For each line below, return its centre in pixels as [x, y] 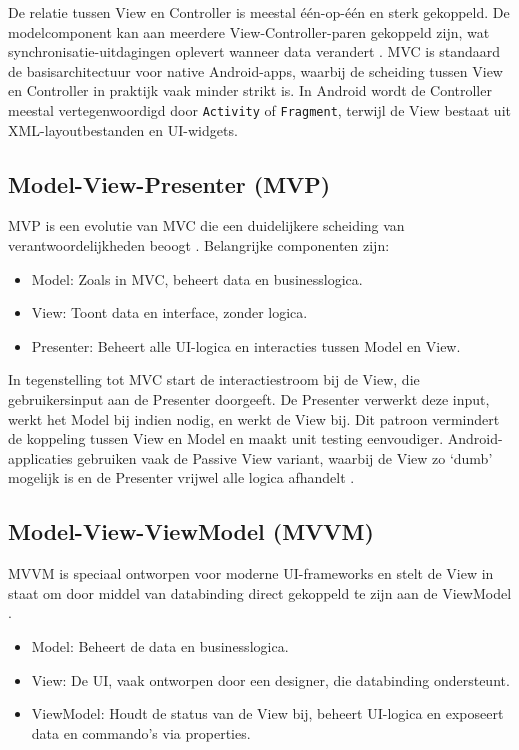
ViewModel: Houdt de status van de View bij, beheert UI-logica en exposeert [267, 713]
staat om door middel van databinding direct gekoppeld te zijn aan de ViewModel [260, 592]
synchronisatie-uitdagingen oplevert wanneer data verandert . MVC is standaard [254, 51]
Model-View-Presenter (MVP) [169, 183]
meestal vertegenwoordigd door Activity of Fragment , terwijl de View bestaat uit [259, 109]
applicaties [40, 457]
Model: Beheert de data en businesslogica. [160, 645]
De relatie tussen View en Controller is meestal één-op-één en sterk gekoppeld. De [259, 12]
